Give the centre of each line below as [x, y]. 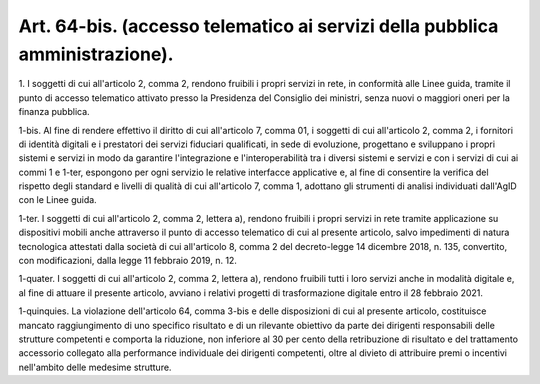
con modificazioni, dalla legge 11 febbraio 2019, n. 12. [127, 261]
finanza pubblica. [54, 112]
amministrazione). [96, 54]
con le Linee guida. [57, 200]
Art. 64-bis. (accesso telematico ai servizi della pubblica [258, 26]
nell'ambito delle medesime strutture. [95, 367]
